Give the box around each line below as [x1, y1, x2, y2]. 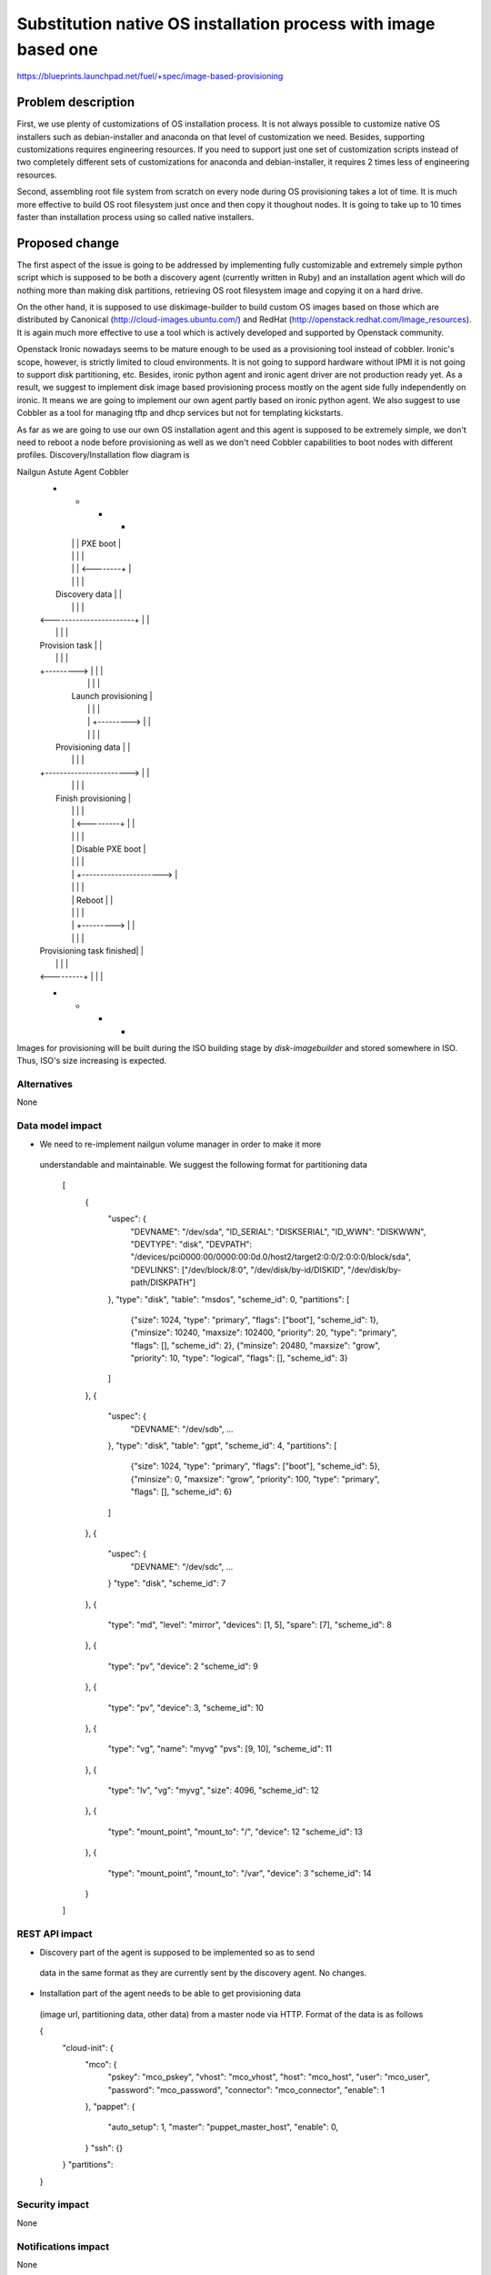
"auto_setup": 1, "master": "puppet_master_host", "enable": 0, [107, 2121, 339, 2133]
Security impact [16, 2199, 90, 2211]
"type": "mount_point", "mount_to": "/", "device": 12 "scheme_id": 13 [107, 1825, 363, 1837]
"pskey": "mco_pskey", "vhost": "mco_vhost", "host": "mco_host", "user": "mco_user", [107, 2071, 431, 2083]
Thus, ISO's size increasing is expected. [16, 1056, 167, 1067]
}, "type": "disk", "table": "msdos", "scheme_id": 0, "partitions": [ [107, 1293, 350, 1305]
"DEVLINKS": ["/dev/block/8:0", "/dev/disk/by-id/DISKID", [130, 1264, 346, 1275]
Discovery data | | [55, 589, 123, 600]
